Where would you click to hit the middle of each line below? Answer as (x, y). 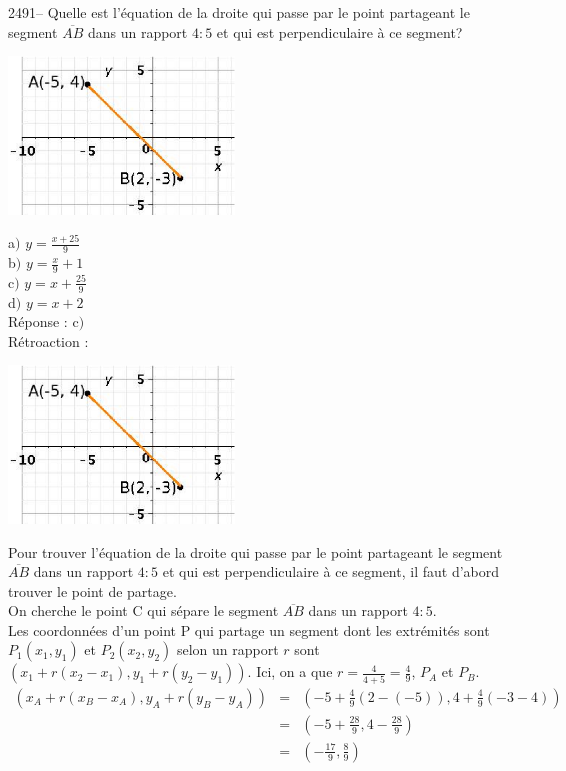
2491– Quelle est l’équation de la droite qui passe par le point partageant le (239, 12)
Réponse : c (43, 321)
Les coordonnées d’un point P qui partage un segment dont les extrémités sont (249, 629)
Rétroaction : (48, 340)
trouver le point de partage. (92, 590)
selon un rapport (227, 649)
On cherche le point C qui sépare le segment (143, 610)
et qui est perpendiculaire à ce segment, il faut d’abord (331, 571)
